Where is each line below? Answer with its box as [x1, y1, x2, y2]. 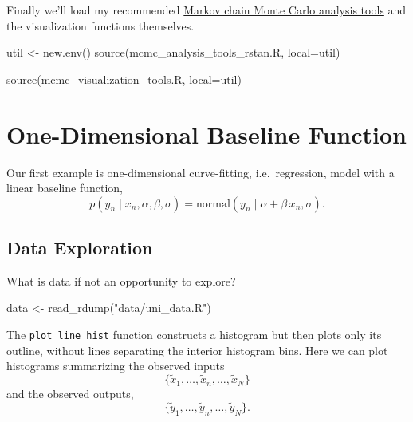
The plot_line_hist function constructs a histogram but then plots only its [6, 326, 382, 343]
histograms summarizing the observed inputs [6, 357, 225, 374]
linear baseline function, [6, 179, 123, 196]
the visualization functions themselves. [6, 17, 195, 34]
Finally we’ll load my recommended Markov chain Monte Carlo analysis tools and [6, 2, 407, 18]
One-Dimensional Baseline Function [6, 117, 407, 150]
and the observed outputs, [6, 385, 134, 402]
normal [195, 198, 230, 210]
